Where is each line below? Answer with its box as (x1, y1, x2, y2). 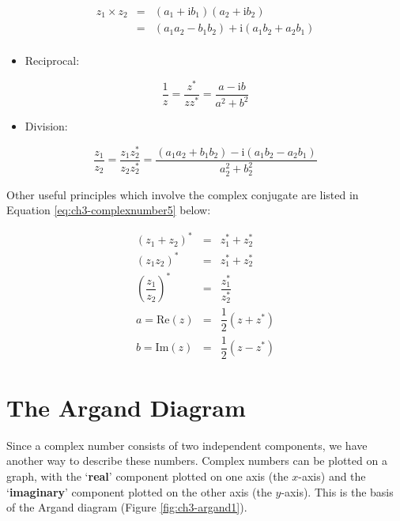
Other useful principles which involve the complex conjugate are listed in (6, 186, 359, 202)
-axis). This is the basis (281, 483, 394, 500)
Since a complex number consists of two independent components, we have (6, 436, 368, 453)
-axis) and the (298, 467, 366, 484)
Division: (25, 118, 68, 134)
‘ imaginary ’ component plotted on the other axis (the (6, 483, 272, 500)
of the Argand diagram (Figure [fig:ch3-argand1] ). (6, 499, 247, 515)
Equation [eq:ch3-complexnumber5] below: (6, 202, 211, 218)
